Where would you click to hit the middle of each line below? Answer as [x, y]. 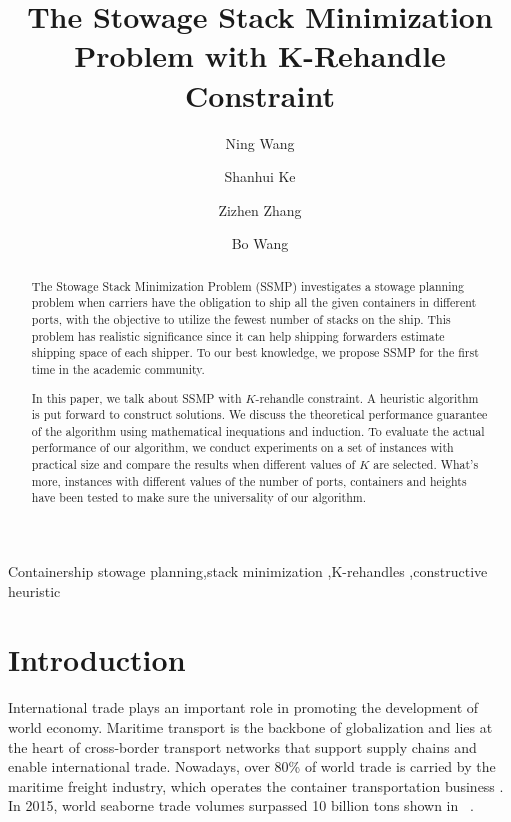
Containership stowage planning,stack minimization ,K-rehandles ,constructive [248, 571]
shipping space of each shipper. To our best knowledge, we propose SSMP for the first [255, 352]
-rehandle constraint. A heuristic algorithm [367, 397]
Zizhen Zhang [260, 209]
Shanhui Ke [260, 176]
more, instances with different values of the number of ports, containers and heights [249, 480]
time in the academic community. [118, 368]
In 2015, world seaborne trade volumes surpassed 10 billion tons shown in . [241, 805]
